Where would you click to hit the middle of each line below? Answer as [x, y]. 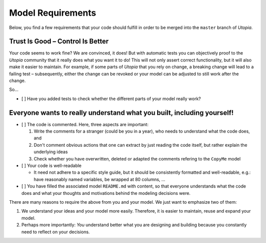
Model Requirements [52, 13]
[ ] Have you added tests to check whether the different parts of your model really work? [111, 99]
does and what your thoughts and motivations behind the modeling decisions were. [106, 193]
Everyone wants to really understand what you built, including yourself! [121, 113]
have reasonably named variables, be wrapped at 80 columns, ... [100, 179]
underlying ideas [51, 152]
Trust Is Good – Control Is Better [59, 41]
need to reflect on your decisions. [56, 232]
